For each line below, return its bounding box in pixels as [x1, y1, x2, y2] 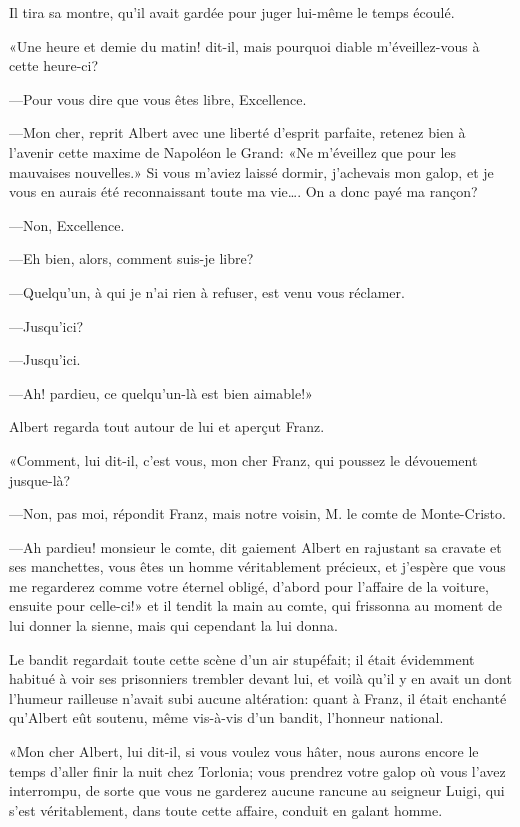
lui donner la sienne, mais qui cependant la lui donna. [9, 615, 338, 636]
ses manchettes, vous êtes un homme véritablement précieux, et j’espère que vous [9, 556, 506, 577]
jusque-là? [9, 469, 71, 490]
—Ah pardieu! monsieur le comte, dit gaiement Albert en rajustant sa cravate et [9, 536, 502, 557]
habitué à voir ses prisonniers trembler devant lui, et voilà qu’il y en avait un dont [9, 668, 512, 689]
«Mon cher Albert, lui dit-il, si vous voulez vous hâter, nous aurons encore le [9, 741, 479, 762]
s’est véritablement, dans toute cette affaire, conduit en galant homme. [9, 799, 443, 820]
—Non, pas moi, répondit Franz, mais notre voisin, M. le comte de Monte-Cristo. [9, 503, 506, 524]
